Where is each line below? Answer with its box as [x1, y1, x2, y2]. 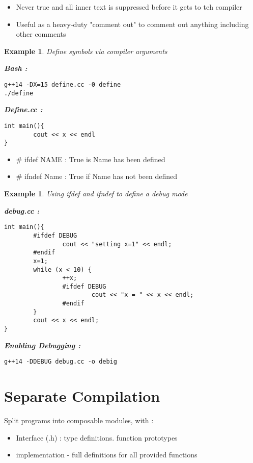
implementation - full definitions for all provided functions [16, 449, 198, 460]
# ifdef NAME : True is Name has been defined [16, 153, 165, 164]
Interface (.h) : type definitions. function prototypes [16, 432, 178, 443]
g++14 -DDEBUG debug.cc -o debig [4, 358, 117, 366]
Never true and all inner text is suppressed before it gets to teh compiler [16, 2, 242, 12]
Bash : [4, 63, 27, 73]
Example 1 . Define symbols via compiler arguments [4, 45, 167, 56]
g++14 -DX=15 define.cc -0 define [4, 81, 121, 88]
